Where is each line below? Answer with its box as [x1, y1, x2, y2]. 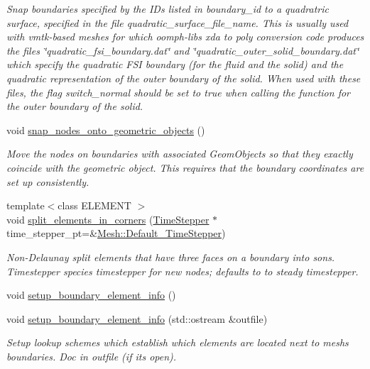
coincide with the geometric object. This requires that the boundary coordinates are [6, 160, 364, 175]
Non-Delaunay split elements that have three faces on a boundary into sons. [6, 249, 335, 264]
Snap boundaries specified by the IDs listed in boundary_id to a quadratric [6, 1, 329, 16]
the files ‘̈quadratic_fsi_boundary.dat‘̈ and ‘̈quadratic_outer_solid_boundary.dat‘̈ [6, 43, 359, 57]
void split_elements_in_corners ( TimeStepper [6, 211, 210, 226]
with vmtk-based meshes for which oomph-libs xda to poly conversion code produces [6, 29, 364, 44]
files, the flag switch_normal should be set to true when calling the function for [6, 84, 350, 99]
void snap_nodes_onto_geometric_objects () [6, 122, 205, 137]
